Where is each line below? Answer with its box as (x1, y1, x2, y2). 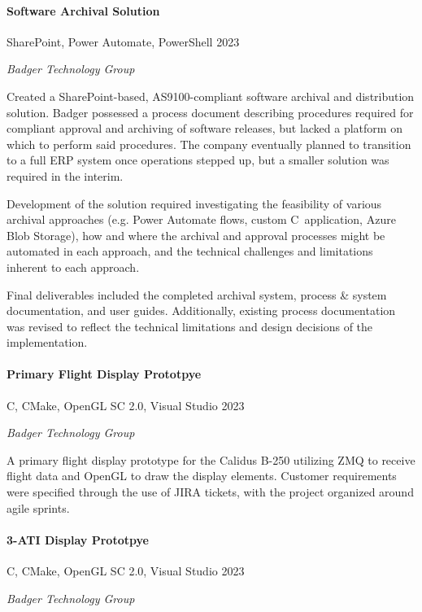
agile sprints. (7, 499, 70, 516)
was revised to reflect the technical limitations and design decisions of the (7, 317, 373, 334)
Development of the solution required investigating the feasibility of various (7, 195, 382, 212)
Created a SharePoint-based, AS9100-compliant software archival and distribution (7, 87, 415, 104)
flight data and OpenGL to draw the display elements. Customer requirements (7, 467, 397, 484)
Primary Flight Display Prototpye (7, 365, 202, 382)
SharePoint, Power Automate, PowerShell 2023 (7, 33, 240, 50)
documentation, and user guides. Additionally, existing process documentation (7, 302, 396, 319)
